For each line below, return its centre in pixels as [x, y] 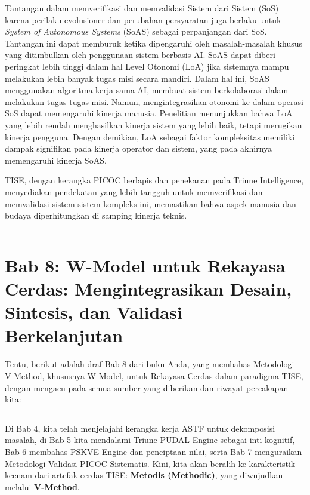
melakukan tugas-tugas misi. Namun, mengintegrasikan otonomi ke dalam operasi [154, 101]
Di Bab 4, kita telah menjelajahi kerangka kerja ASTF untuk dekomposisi [140, 428]
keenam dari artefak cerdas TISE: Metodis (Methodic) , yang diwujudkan [144, 475]
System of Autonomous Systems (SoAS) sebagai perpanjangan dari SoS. [136, 31]
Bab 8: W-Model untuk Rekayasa [145, 265]
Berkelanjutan [64, 335]
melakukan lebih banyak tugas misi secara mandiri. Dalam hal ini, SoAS [137, 78]
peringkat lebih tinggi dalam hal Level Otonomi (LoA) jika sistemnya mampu [147, 66]
